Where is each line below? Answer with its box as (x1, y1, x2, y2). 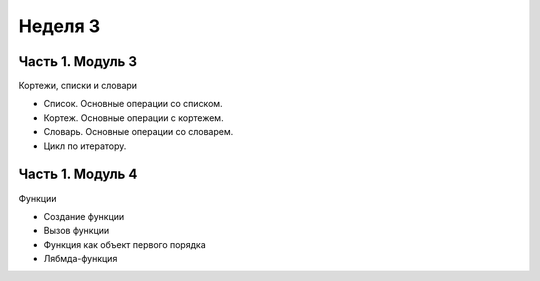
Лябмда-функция (43, 253, 118, 265)
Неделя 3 (18, 15, 101, 37)
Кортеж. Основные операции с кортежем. (43, 111, 224, 124)
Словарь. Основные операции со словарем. (43, 126, 234, 138)
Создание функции (43, 210, 125, 222)
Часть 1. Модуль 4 (18, 166, 138, 183)
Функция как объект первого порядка (43, 238, 206, 250)
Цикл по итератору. (43, 140, 127, 152)
